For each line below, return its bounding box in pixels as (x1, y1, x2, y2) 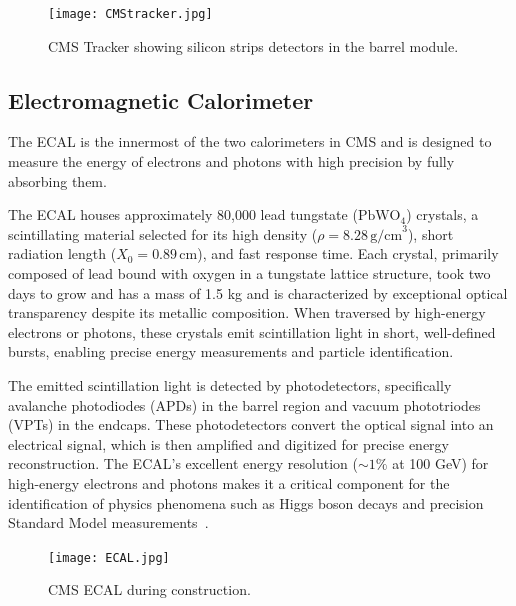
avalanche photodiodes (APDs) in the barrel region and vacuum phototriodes (8, 394, 481, 415)
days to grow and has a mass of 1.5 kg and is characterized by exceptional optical (8, 282, 508, 303)
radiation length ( (8, 243, 117, 264)
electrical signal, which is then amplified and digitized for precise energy (8, 433, 449, 454)
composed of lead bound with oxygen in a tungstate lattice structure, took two (8, 263, 491, 284)
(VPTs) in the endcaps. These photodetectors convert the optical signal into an (8, 414, 494, 435)
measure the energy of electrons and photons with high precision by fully (8, 151, 455, 172)
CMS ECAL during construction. (48, 579, 251, 600)
